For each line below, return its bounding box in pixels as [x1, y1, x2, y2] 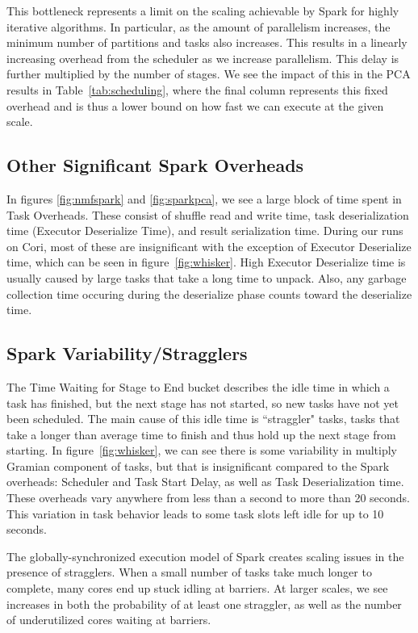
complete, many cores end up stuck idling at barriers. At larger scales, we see [6, 580, 388, 597]
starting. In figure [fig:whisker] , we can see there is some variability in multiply [6, 442, 397, 459]
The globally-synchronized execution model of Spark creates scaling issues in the [6, 547, 404, 564]
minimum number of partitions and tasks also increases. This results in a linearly [6, 34, 408, 51]
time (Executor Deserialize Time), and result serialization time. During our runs [6, 222, 403, 239]
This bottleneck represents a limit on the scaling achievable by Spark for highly [6, 2, 399, 19]
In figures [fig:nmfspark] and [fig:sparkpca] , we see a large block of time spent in [6, 190, 402, 207]
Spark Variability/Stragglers [6, 341, 248, 366]
